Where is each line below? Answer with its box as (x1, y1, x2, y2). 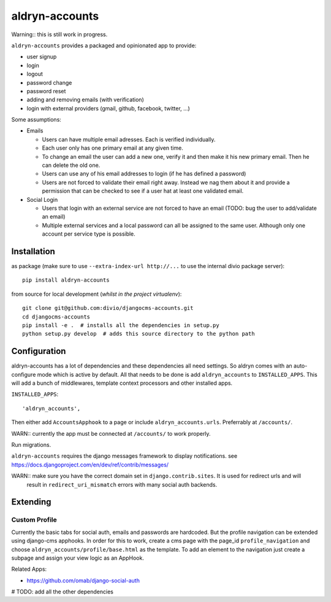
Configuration (11, 346, 66, 357)
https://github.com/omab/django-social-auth (26, 577, 140, 584)
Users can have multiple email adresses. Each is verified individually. (42, 136, 216, 143)
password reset (26, 87, 66, 95)
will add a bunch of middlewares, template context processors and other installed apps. (11, 379, 233, 387)
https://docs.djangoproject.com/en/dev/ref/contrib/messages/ (11, 461, 169, 468)
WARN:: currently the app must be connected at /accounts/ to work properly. (11, 430, 211, 437)
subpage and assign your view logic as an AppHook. (11, 554, 144, 561)
